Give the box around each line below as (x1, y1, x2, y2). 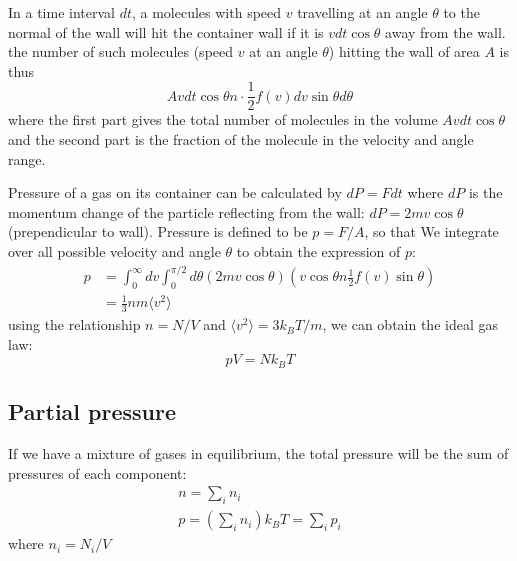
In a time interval (8, 2, 115, 22)
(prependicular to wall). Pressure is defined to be (8, 221, 308, 242)
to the (443, 2, 480, 22)
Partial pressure (8, 396, 177, 427)
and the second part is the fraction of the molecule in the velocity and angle (8, 129, 474, 150)
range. (8, 148, 46, 169)
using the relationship (8, 314, 141, 335)
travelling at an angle (297, 2, 428, 22)
